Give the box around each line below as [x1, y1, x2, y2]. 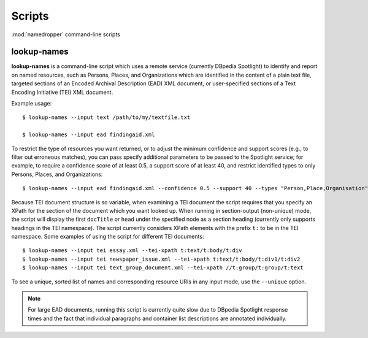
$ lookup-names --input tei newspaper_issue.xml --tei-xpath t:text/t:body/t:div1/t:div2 [22, 255, 301, 263]
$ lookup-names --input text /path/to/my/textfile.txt [22, 114, 191, 121]
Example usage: [11, 100, 52, 107]
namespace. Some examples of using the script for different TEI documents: [11, 233, 204, 240]
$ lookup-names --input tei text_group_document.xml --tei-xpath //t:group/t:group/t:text [22, 264, 304, 271]
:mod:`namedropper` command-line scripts [11, 31, 121, 38]
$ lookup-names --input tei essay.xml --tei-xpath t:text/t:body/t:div [22, 247, 242, 254]
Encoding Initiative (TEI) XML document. [11, 88, 113, 96]
